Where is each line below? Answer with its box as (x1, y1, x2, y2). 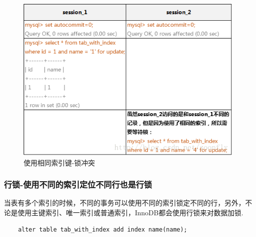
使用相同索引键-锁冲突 (24, 157, 95, 167)
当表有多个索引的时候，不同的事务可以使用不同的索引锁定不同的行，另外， (4, 197, 245, 208)
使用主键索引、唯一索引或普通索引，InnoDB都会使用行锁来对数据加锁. (17, 207, 244, 218)
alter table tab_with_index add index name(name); (18, 226, 188, 233)
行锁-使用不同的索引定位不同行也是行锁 (4, 178, 152, 191)
